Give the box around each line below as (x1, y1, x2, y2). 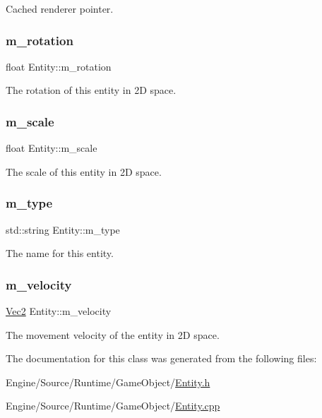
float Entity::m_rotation (6, 59, 112, 73)
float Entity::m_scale (6, 141, 97, 155)
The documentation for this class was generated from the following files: (6, 351, 317, 366)
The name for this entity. (6, 246, 114, 261)
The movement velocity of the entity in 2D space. (6, 327, 220, 342)
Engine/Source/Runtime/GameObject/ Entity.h (6, 374, 210, 389)
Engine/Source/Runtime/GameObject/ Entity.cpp (6, 398, 220, 413)
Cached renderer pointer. (6, 1, 114, 16)
